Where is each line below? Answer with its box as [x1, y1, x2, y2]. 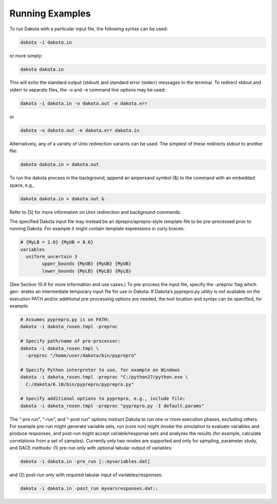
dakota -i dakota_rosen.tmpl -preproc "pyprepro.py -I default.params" [20, 403, 205, 408]
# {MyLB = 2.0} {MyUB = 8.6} [20, 239, 94, 245]
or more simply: [9, 52, 43, 59]
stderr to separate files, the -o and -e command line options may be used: [9, 86, 166, 92]
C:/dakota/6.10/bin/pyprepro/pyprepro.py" [26, 381, 134, 387]
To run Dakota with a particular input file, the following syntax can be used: [9, 26, 168, 32]
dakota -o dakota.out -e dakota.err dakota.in [20, 127, 140, 133]
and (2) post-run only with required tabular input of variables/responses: [9, 472, 163, 478]
